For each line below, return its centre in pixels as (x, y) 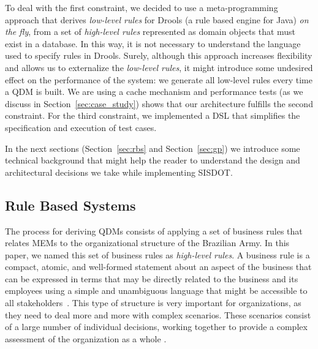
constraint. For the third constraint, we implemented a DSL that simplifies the (153, 115)
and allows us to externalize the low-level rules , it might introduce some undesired (159, 67)
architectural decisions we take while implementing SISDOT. (119, 172)
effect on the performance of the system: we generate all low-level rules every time (159, 79)
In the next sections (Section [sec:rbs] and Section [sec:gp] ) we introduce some (153, 148)
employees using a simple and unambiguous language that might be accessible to (156, 291)
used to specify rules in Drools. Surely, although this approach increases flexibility (159, 55)
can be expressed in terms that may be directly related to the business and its (152, 278)
